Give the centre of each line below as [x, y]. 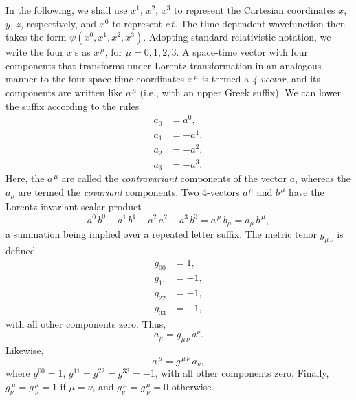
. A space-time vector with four [242, 52]
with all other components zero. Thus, [86, 323]
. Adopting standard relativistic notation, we [237, 37]
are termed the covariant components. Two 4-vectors [129, 192]
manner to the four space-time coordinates [95, 79]
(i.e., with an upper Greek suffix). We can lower [240, 92]
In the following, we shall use [67, 10]
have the [306, 192]
